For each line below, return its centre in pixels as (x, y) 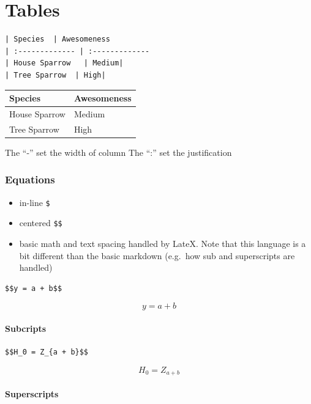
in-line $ (35, 202)
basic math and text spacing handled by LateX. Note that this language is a (163, 243)
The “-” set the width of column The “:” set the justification (118, 152)
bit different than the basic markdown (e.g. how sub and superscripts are (157, 255)
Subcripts (26, 328)
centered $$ (41, 223)
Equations (30, 179)
